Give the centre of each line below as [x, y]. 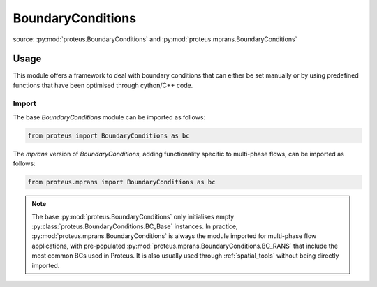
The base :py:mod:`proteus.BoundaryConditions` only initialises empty [133, 216]
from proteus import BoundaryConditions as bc [109, 135]
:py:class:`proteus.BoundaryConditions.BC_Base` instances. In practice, [135, 226]
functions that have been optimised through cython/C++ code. [103, 85]
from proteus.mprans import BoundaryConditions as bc [121, 182]
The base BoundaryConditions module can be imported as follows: [109, 117]
